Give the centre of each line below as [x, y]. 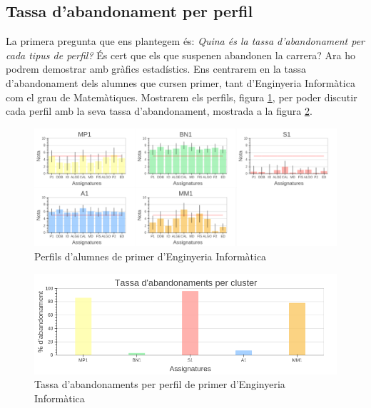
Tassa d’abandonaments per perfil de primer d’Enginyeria [160, 384]
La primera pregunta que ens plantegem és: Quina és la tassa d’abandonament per [185, 41]
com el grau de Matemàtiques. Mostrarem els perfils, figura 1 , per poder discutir [182, 97]
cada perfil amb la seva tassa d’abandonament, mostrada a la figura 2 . [159, 111]
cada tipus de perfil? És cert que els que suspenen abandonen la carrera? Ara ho [181, 55]
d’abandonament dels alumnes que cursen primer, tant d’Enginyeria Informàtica [181, 82]
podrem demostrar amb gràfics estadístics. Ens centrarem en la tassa [156, 69]
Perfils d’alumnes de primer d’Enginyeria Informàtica [151, 256]
